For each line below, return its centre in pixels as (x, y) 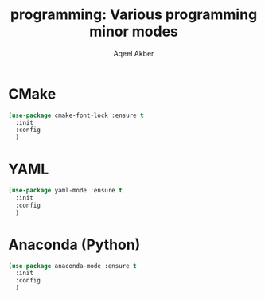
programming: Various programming (134, 15)
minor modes (134, 31)
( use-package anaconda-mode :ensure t (72, 266)
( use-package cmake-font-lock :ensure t (76, 115)
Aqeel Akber (134, 53)
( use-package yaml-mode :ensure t (66, 191)
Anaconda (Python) (74, 245)
